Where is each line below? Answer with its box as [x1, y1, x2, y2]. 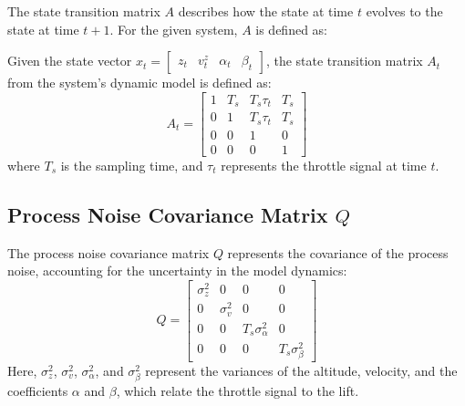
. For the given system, [109, 19, 238, 38]
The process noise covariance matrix [7, 243, 210, 262]
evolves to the [366, 2, 443, 20]
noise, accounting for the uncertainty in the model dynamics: [7, 261, 347, 280]
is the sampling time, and [60, 155, 203, 174]
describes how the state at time [178, 2, 354, 20]
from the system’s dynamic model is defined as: [7, 73, 272, 92]
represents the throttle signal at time [221, 155, 427, 174]
